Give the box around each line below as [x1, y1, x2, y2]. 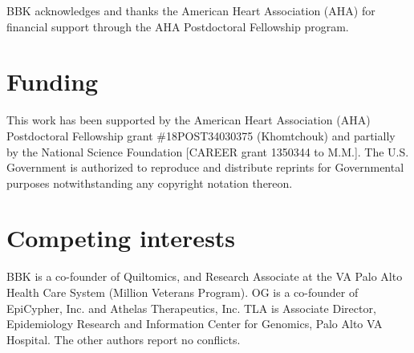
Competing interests [6, 221, 236, 254]
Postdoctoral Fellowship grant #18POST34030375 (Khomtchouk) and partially [6, 127, 396, 144]
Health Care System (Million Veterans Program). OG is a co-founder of [6, 284, 359, 300]
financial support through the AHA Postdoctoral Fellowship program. [6, 18, 349, 34]
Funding [6, 65, 99, 98]
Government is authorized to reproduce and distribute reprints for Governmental [6, 159, 404, 176]
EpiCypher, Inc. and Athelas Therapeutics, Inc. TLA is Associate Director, [6, 299, 376, 316]
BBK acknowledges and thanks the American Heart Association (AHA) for [6, 2, 375, 18]
